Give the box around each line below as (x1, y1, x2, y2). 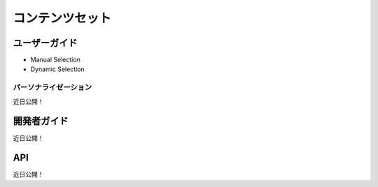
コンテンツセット (13, 10, 112, 26)
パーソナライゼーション (13, 82, 92, 92)
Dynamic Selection (30, 65, 85, 73)
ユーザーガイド (13, 37, 78, 49)
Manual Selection (30, 56, 80, 64)
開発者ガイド (13, 115, 69, 127)
